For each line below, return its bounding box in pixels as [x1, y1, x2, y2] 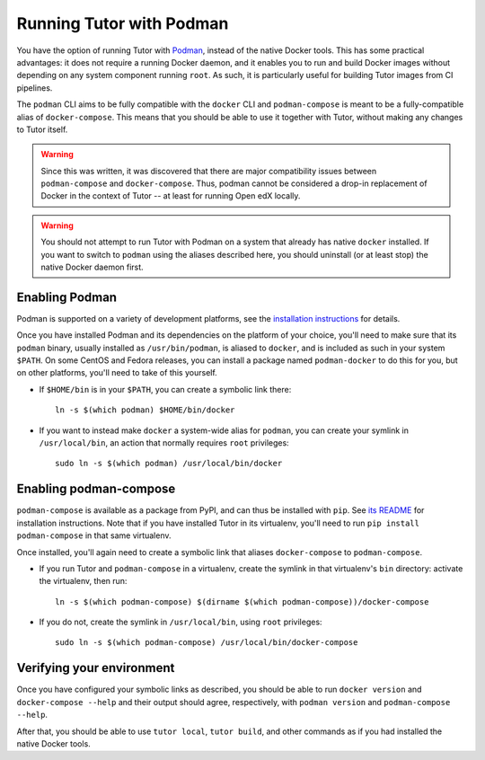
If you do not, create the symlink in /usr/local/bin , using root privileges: [39, 616, 322, 628]
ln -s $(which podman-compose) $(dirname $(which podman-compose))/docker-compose [55, 597, 429, 606]
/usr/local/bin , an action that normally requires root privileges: [39, 437, 289, 448]
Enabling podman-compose [16, 482, 176, 497]
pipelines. [16, 82, 53, 93]
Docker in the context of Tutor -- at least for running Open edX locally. [40, 190, 301, 201]
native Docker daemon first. [40, 261, 144, 273]
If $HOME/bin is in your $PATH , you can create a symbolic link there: [39, 384, 292, 394]
